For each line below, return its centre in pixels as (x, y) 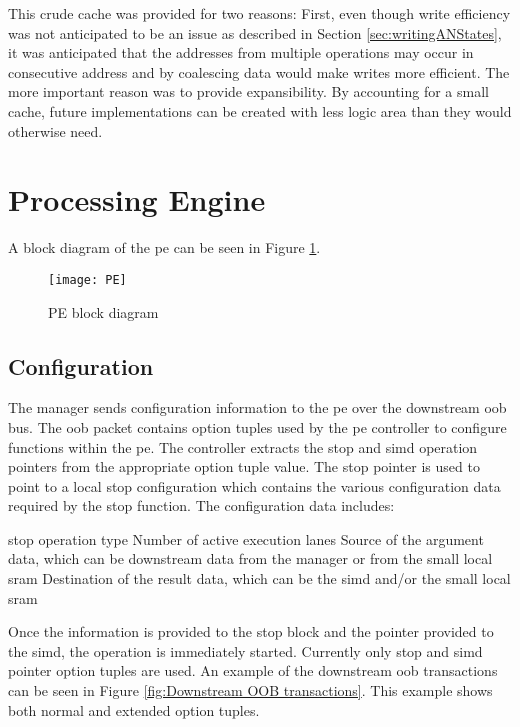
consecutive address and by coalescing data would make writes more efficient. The (259, 71)
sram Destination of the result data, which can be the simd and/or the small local (259, 578)
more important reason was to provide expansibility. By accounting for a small (248, 91)
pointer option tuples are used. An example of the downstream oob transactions (253, 670)
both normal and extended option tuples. (134, 709)
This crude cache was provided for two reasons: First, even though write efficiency (259, 13)
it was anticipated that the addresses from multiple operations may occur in (241, 52)
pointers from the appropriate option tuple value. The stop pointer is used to (244, 466)
